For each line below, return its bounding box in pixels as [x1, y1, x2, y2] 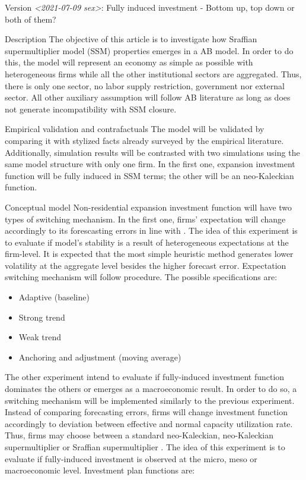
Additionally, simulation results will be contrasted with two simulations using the [5, 146, 300, 158]
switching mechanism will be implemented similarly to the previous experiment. [5, 394, 295, 406]
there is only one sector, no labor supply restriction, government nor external [5, 79, 285, 92]
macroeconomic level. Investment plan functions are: [5, 464, 195, 476]
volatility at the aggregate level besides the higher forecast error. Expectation [5, 259, 286, 271]
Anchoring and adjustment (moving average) [18, 350, 181, 363]
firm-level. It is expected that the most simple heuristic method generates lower [5, 247, 294, 260]
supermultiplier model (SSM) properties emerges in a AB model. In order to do [5, 44, 294, 57]
